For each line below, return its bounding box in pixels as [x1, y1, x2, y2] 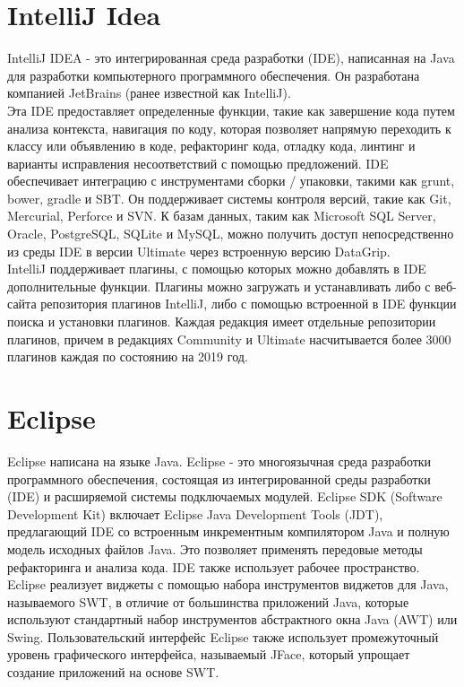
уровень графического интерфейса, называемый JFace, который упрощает [7, 645, 410, 664]
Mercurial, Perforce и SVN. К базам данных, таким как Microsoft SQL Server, [7, 206, 436, 225]
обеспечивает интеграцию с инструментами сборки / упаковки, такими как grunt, [7, 171, 455, 190]
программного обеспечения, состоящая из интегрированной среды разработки [7, 469, 431, 488]
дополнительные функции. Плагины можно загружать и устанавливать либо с [7, 276, 431, 295]
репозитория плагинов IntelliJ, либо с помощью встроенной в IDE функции [40, 294, 457, 313]
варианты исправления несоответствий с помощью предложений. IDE [7, 153, 389, 172]
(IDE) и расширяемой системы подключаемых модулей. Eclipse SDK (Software [7, 487, 443, 506]
